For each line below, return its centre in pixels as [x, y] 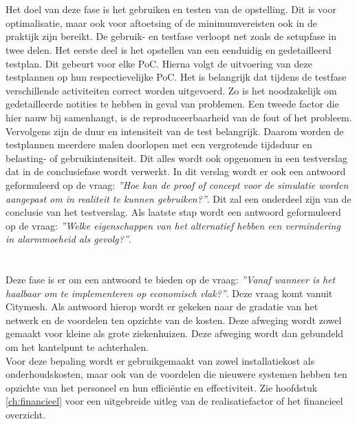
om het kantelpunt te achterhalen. [77, 347]
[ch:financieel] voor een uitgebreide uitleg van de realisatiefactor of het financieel [174, 401]
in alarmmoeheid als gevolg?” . [68, 239]
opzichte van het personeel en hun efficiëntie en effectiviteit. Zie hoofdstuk [162, 387]
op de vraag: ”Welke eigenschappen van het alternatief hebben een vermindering [173, 225]
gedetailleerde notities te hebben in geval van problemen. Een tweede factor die [172, 104]
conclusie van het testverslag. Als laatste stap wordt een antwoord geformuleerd [173, 212]
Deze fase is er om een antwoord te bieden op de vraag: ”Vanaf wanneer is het [171, 280]
